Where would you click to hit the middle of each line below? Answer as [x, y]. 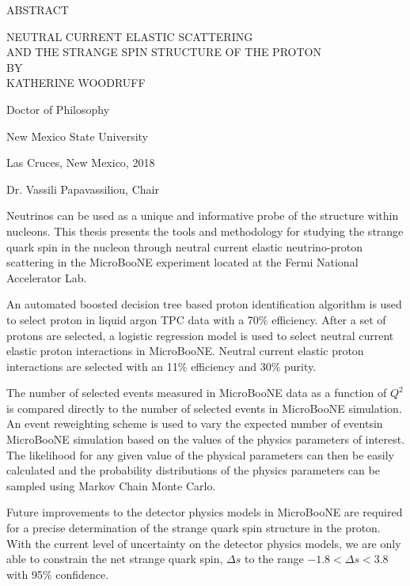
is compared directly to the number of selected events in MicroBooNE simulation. [204, 408]
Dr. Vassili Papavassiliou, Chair [83, 189]
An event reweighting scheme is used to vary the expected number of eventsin [195, 423]
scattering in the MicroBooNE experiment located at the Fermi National [182, 262]
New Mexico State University [77, 136]
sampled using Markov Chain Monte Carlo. [111, 485]
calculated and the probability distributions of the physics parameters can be [193, 470]
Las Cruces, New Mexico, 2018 [81, 163]
